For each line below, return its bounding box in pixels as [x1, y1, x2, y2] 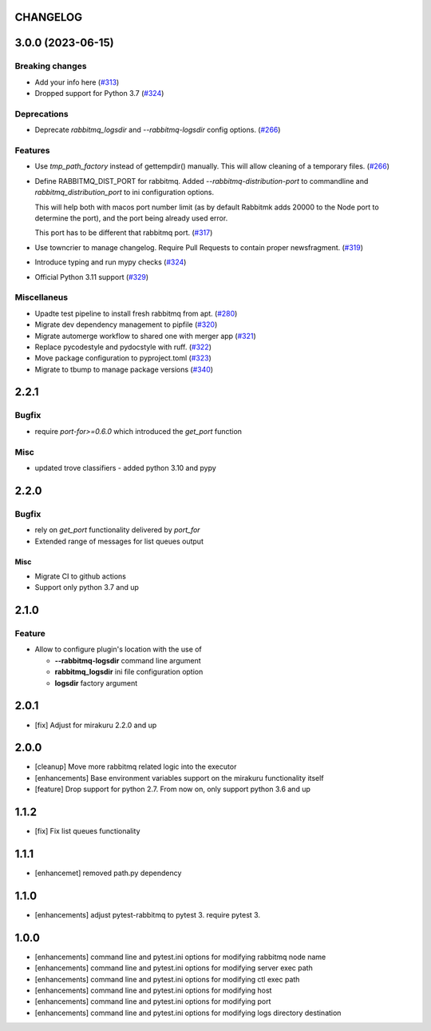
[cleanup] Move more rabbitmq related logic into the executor [34, 762, 237, 771]
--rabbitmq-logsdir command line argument [54, 655, 201, 665]
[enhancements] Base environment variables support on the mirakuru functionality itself [34, 773, 324, 782]
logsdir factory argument [54, 678, 138, 687]
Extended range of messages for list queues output [34, 536, 204, 546]
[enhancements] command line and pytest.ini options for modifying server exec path [34, 963, 313, 973]
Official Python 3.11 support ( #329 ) [34, 272, 149, 281]
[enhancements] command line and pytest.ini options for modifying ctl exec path [34, 974, 300, 984]
